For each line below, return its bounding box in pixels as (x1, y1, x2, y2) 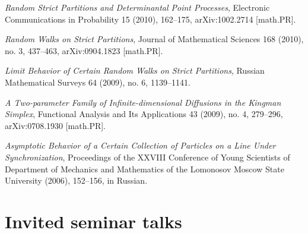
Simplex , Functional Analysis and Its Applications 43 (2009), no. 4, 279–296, (5, 108, 283, 120)
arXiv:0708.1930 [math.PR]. (5, 119, 106, 131)
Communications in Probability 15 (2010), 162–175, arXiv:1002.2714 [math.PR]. (5, 12, 296, 25)
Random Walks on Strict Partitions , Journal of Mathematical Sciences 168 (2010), (5, 33, 304, 45)
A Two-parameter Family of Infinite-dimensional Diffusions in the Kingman (5, 96, 281, 108)
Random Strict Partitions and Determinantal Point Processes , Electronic (5, 1, 270, 13)
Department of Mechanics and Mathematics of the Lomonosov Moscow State (5, 162, 284, 175)
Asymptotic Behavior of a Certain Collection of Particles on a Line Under (5, 139, 276, 152)
